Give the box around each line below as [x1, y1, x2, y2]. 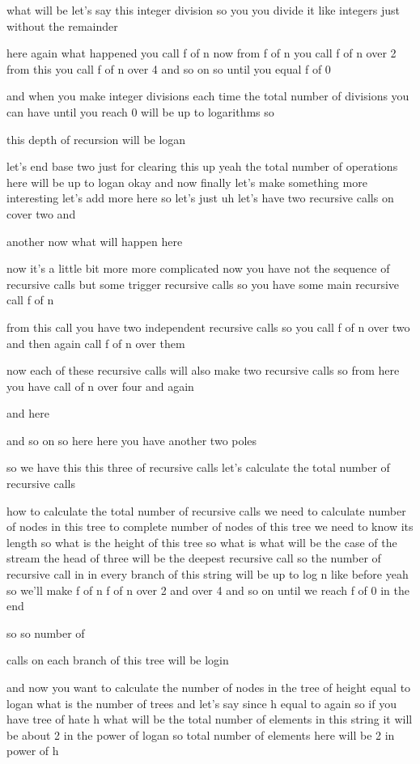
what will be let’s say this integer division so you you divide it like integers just [6, 2, 400, 18]
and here [6, 405, 49, 422]
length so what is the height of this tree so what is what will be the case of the [6, 533, 397, 550]
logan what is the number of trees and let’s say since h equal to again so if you [6, 694, 397, 711]
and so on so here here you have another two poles [6, 431, 257, 448]
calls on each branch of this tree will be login [6, 652, 229, 668]
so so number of [6, 624, 85, 641]
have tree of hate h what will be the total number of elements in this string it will [6, 711, 413, 728]
